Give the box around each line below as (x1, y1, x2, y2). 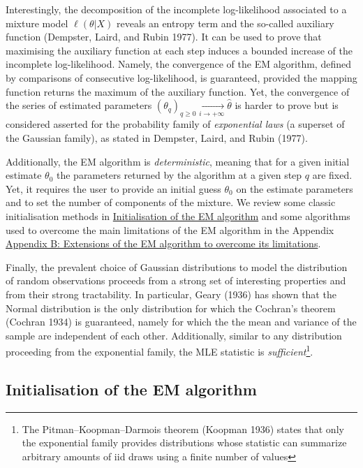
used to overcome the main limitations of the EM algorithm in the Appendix (6, 222, 334, 237)
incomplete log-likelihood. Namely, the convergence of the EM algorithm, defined (6, 57, 351, 71)
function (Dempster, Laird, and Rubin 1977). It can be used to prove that (6, 29, 322, 44)
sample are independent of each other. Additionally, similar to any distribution (6, 328, 342, 342)
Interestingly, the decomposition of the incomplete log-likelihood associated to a (6, 2, 347, 16)
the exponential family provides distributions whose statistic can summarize (22, 435, 347, 450)
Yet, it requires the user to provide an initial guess (6, 181, 221, 196)
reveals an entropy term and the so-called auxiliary (116, 15, 334, 30)
